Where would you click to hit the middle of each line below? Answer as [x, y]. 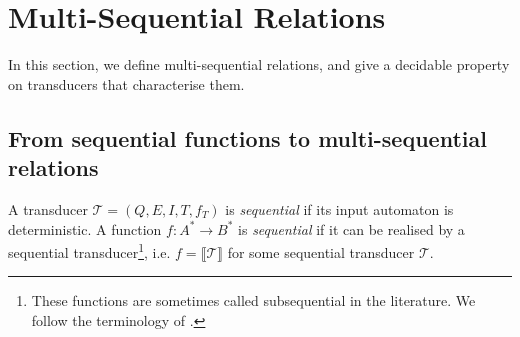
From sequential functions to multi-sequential [247, 137]
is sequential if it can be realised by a [351, 228]
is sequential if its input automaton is [339, 208]
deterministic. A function [85, 228]
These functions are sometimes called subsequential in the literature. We [253, 300]
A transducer [48, 208]
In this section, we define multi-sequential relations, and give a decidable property [259, 64]
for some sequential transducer [321, 251]
